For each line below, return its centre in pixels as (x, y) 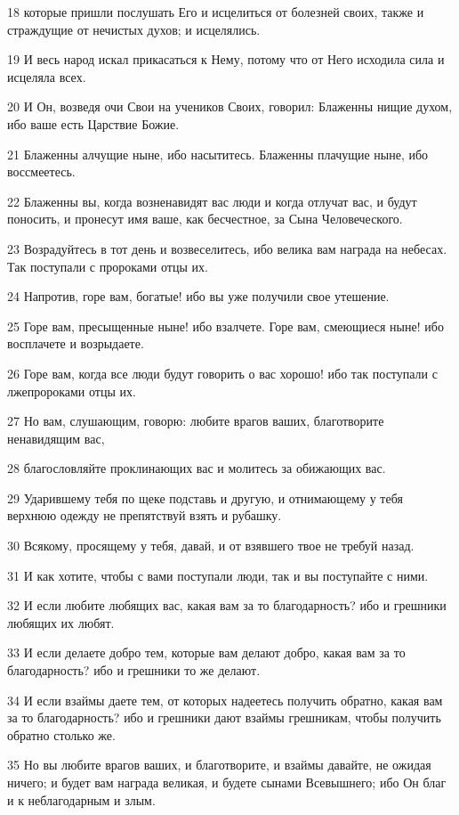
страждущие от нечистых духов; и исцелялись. (134, 29)
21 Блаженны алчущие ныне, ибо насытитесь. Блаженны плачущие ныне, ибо (218, 154)
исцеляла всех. (47, 76)
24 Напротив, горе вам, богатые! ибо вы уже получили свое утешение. (198, 296)
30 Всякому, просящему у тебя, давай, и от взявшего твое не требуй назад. (211, 546)
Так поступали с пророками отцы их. (108, 266)
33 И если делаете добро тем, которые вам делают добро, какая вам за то (206, 652)
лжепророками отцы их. (72, 391)
